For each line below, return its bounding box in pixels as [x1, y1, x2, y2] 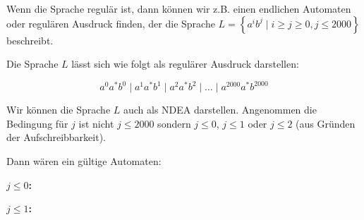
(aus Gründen [296, 116, 356, 130]
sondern [157, 116, 191, 130]
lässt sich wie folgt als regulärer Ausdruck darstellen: [71, 56, 299, 71]
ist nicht [78, 116, 114, 130]
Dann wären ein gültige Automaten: [6, 154, 162, 169]
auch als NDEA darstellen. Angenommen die [123, 102, 317, 117]
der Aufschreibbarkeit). [6, 130, 106, 145]
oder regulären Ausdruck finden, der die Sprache [6, 16, 215, 30]
